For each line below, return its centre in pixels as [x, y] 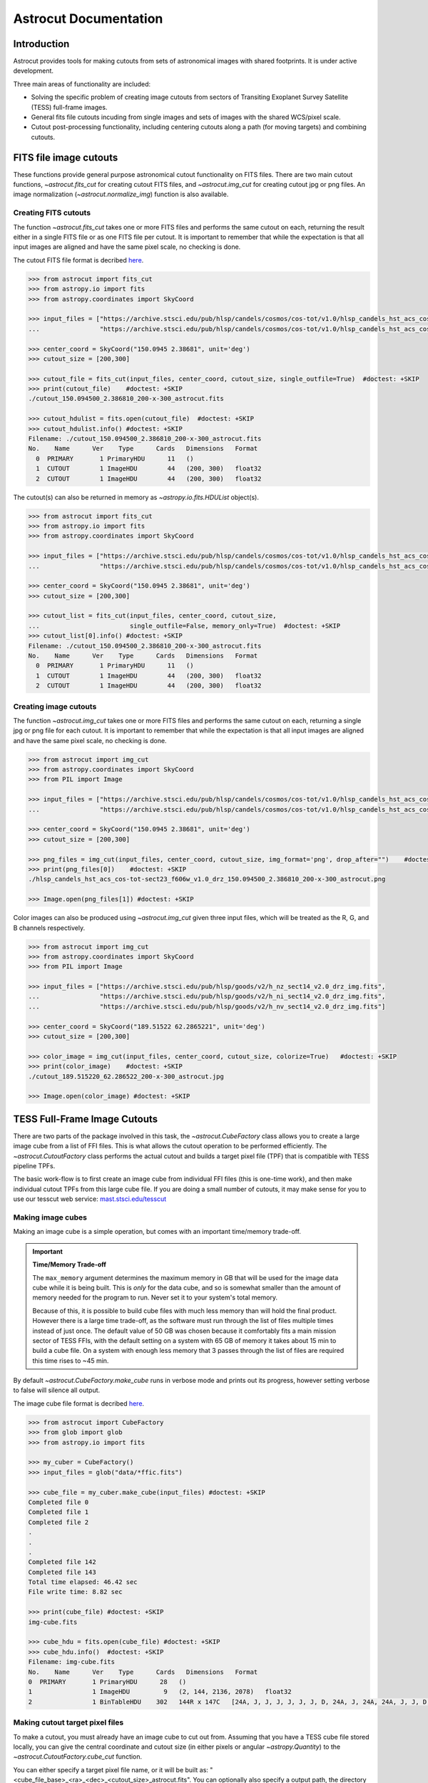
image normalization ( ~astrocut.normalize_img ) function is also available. [121, 194]
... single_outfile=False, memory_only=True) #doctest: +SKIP [184, 625]
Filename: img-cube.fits [72, 1662]
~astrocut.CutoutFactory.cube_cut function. [78, 1757]
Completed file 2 [58, 1522]
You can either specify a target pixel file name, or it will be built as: [111, 1769]
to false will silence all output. [57, 1390]
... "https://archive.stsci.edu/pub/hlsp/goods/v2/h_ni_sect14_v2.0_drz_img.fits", [207, 996]
